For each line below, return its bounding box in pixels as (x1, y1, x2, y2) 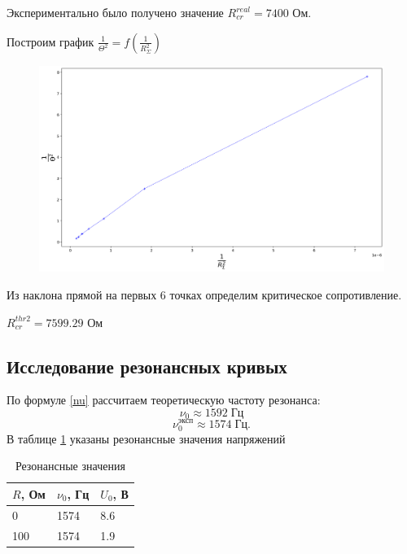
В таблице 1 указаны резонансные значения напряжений (7, 430, 286, 447)
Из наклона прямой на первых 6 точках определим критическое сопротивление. (7, 286, 402, 303)
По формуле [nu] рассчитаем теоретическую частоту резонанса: (7, 391, 321, 408)
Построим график (7, 33, 94, 50)
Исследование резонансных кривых (7, 353, 287, 378)
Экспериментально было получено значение (7, 4, 224, 20)
